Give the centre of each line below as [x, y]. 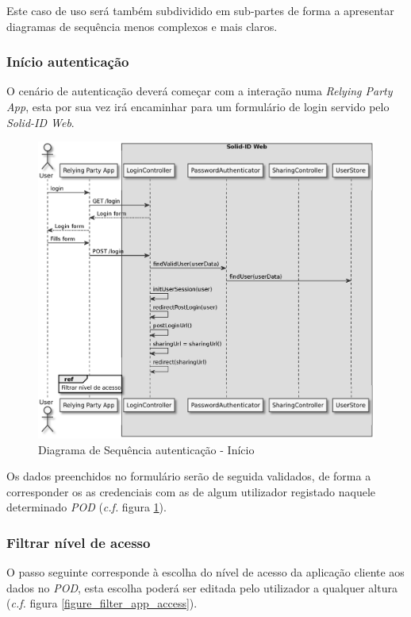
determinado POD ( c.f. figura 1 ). [86, 507]
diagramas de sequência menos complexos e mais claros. [142, 26]
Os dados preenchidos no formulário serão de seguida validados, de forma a [189, 476]
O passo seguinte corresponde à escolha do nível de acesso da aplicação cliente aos [205, 572]
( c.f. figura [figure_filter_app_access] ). [102, 603]
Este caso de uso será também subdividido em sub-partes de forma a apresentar [200, 10]
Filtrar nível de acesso [79, 542]
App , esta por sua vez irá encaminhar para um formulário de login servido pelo [198, 106]
